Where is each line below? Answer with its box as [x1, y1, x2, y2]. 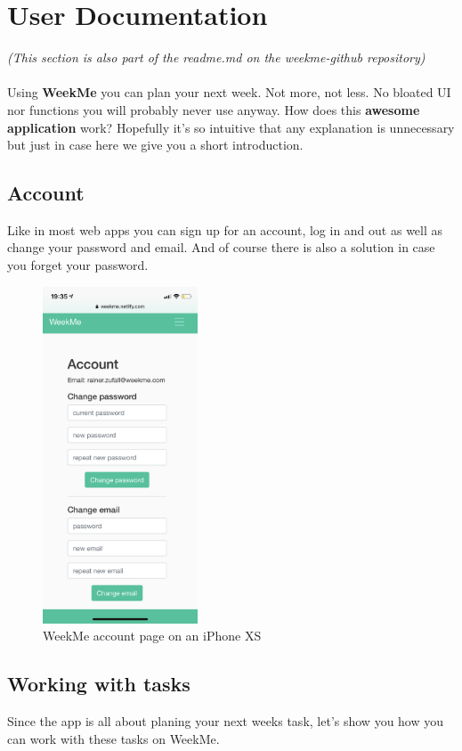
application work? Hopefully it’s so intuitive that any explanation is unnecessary [7, 118, 455, 136]
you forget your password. [7, 256, 149, 274]
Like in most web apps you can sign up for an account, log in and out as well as [7, 220, 443, 239]
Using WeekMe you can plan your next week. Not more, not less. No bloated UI [7, 83, 451, 102]
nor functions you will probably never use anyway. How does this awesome [7, 100, 420, 118]
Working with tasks [7, 670, 190, 698]
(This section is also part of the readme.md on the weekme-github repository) [7, 48, 426, 67]
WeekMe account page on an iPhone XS [43, 626, 262, 645]
